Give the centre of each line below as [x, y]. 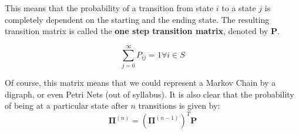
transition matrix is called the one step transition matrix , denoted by [137, 31]
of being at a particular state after [66, 105]
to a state [239, 8]
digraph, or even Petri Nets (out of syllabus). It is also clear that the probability [149, 94]
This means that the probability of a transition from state [109, 8]
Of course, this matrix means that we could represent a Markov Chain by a [140, 82]
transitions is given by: [179, 105]
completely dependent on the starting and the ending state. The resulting [137, 19]
